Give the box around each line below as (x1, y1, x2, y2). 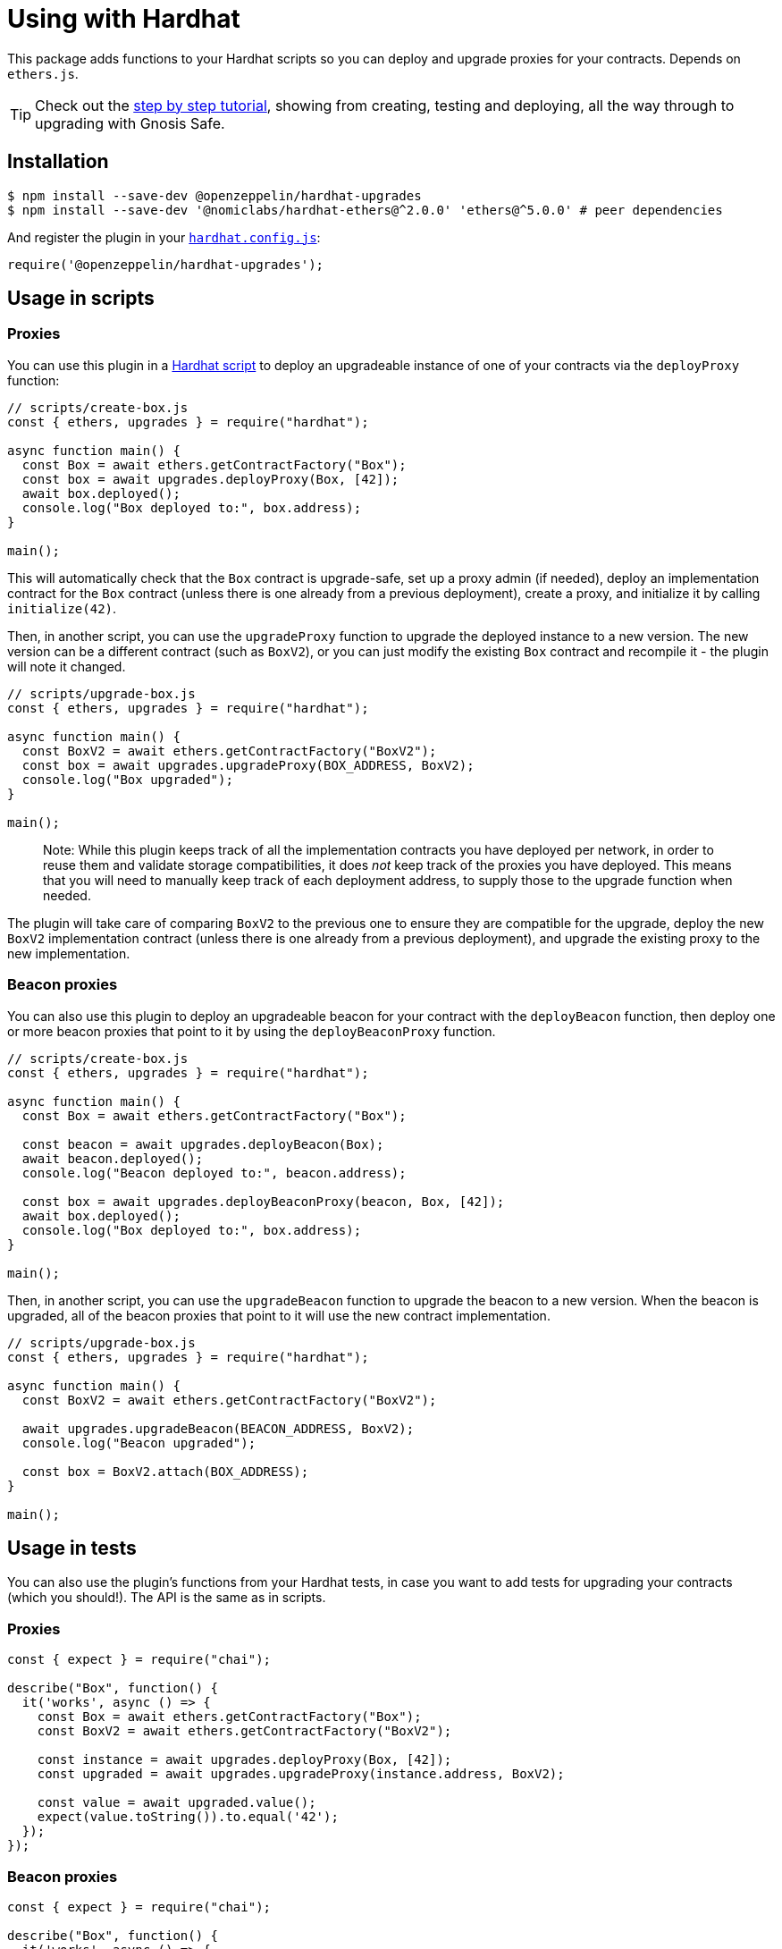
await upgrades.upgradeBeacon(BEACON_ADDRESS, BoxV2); (21, 1421, 415, 1436)
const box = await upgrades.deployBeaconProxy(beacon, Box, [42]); (21, 1194, 505, 1209)
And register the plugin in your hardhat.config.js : (7, 229, 321, 245)
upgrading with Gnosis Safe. (35, 114, 225, 132)
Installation (7, 150, 109, 173)
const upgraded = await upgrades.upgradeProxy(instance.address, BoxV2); (37, 1767, 565, 1782)
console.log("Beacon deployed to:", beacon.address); (21, 1165, 407, 1180)
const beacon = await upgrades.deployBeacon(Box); (21, 1136, 384, 1152)
